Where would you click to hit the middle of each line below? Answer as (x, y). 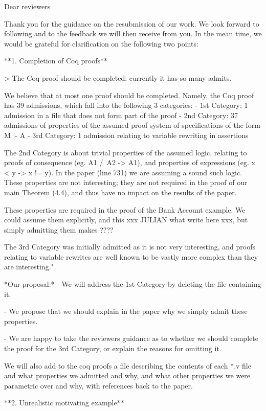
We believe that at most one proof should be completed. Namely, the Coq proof (129, 95)
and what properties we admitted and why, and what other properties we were (127, 375)
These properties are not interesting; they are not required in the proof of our (126, 182)
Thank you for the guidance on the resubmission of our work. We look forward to (132, 23)
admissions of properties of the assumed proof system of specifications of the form (132, 125)
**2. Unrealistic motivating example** (64, 403)
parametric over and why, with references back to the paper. (98, 385)
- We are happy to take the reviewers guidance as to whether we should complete (131, 338)
